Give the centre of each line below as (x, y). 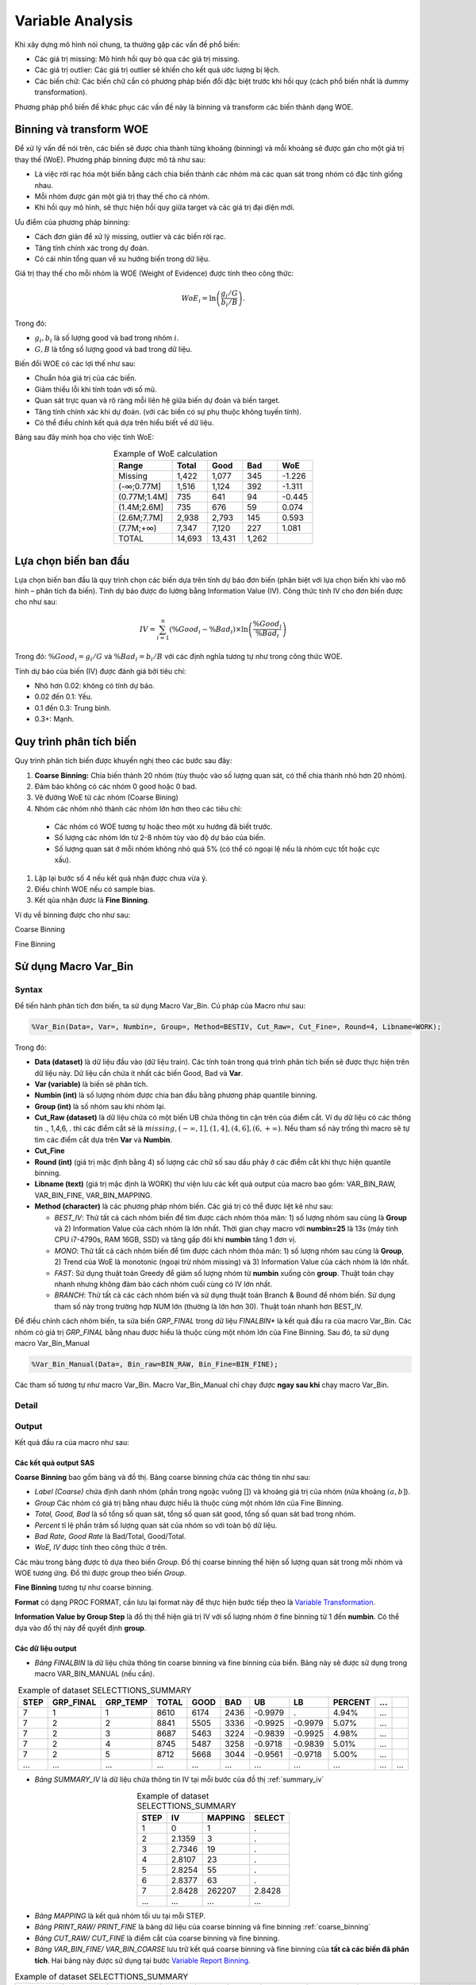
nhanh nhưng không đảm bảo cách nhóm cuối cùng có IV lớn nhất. (163, 1284)
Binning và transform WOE (82, 130)
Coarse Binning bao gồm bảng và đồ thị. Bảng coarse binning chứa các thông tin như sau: (163, 1477)
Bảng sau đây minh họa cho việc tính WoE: (84, 437)
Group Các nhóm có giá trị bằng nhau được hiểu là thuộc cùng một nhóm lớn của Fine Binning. (189, 1503)
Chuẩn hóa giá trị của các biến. (85, 378)
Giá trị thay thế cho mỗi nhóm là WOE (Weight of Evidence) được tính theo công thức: (154, 273)
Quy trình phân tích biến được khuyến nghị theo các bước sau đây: (123, 761)
